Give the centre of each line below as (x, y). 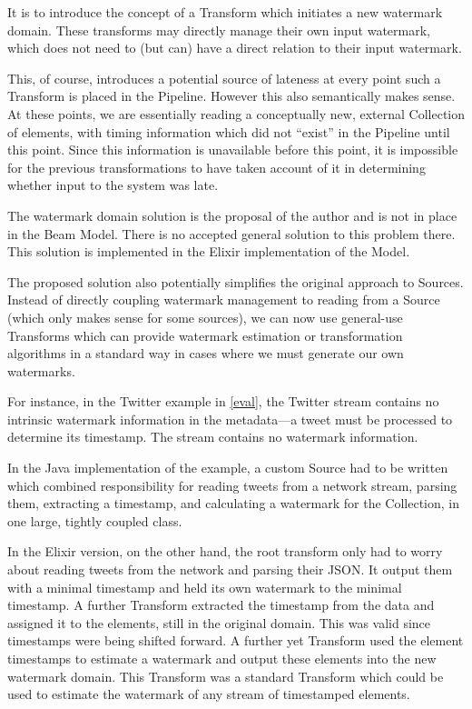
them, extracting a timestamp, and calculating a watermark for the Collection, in (234, 503)
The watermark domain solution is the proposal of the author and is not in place (232, 215)
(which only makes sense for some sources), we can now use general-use (205, 317)
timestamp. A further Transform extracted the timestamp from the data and (221, 605)
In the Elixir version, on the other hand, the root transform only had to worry (225, 551)
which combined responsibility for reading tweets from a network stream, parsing (232, 485)
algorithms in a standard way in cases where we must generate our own (206, 353)
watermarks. (41, 370)
